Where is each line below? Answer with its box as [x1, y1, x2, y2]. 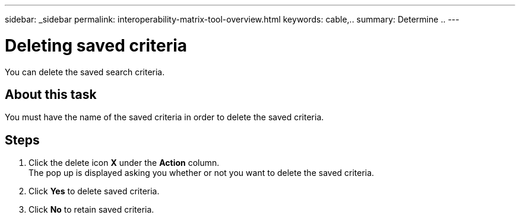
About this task [5, 86, 97, 102]
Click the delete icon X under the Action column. [28, 158, 220, 168]
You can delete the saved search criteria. [5, 66, 165, 77]
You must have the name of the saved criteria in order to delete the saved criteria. [5, 112, 324, 123]
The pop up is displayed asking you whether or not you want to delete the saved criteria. [28, 168, 375, 178]
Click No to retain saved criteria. [28, 204, 154, 215]
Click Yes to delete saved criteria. [28, 186, 160, 197]
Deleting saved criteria [5, 35, 188, 56]
